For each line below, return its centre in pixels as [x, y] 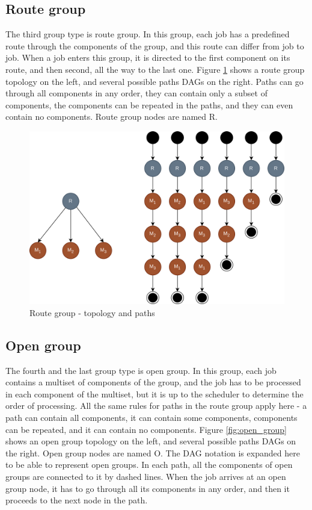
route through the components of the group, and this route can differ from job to [155, 45]
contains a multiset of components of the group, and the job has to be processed [153, 382]
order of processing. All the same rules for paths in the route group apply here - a [156, 406]
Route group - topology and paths [92, 312]
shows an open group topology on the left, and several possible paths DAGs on [151, 441]
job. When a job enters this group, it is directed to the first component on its [148, 58]
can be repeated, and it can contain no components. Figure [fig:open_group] [146, 429]
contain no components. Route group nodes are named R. [112, 117]
